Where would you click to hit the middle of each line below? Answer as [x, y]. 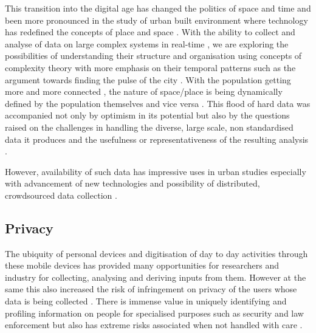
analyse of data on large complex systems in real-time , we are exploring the [147, 43]
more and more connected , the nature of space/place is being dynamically [144, 91]
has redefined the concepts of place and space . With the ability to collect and [150, 32]
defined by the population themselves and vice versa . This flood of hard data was [158, 103]
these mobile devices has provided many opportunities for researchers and [142, 265]
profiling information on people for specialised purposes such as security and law [154, 313]
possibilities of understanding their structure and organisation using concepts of [153, 56]
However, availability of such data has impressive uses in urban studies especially [156, 171]
